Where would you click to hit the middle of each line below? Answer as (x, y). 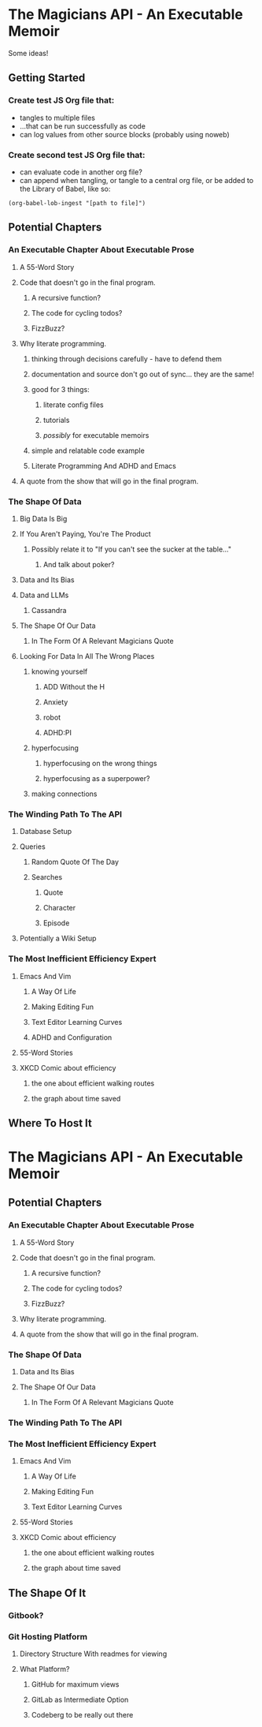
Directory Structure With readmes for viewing (93, 1654)
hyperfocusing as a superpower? (96, 778)
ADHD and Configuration (72, 1037)
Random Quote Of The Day (75, 862)
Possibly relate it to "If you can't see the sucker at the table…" (131, 549)
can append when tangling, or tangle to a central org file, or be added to (137, 180)
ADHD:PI (57, 732)
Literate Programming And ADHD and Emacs (104, 465)
